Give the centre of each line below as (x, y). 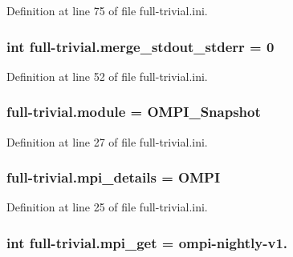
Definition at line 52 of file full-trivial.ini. (107, 76)
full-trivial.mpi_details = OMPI (114, 177)
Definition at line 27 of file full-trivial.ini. (107, 141)
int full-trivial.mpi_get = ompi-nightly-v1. (147, 242)
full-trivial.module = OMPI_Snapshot (134, 112)
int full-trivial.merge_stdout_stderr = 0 (140, 46)
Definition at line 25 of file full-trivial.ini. (107, 207)
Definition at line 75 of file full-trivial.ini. (107, 10)
